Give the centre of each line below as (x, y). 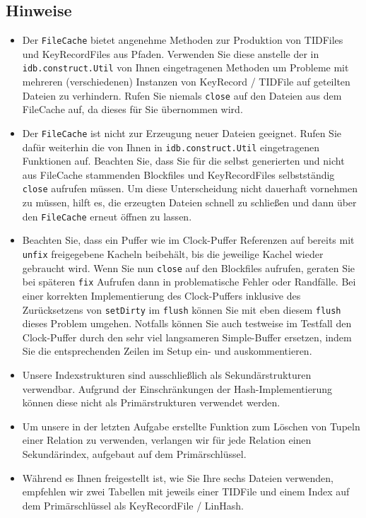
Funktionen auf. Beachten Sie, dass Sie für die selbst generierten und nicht (183, 161)
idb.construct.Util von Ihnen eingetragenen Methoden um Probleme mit (185, 67)
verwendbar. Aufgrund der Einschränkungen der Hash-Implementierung (177, 388)
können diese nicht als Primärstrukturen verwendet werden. (151, 402)
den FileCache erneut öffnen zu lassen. (107, 216)
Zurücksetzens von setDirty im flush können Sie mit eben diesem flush (182, 309)
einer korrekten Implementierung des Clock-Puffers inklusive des (161, 295)
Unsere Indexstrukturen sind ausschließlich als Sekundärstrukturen (167, 374)
